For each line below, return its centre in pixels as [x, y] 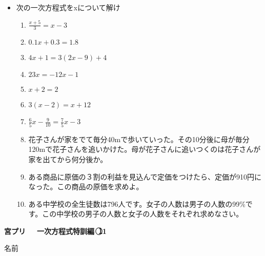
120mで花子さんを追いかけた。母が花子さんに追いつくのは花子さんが [145, 149]
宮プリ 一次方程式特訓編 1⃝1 [55, 231]
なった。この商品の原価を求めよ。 [86, 186]
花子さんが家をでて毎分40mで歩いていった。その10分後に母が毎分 [139, 139]
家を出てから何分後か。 [68, 159]
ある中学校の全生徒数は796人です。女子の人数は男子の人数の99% [137, 203]
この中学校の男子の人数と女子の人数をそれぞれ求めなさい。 [143, 214]
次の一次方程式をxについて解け [68, 7]
